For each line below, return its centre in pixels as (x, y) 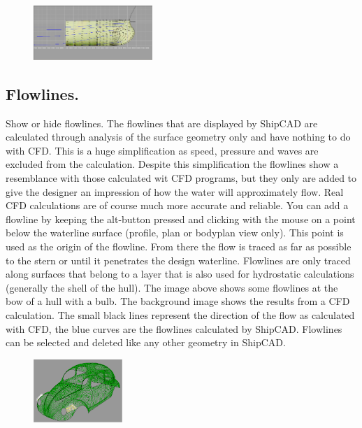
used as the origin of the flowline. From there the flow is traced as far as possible (179, 246)
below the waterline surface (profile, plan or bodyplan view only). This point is (175, 233)
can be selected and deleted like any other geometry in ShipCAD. (146, 342)
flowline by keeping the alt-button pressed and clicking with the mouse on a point (181, 219)
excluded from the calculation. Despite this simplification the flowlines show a (172, 164)
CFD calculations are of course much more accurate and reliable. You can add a (177, 205)
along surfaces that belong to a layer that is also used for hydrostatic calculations (180, 274)
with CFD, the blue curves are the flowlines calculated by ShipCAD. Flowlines (174, 328)
